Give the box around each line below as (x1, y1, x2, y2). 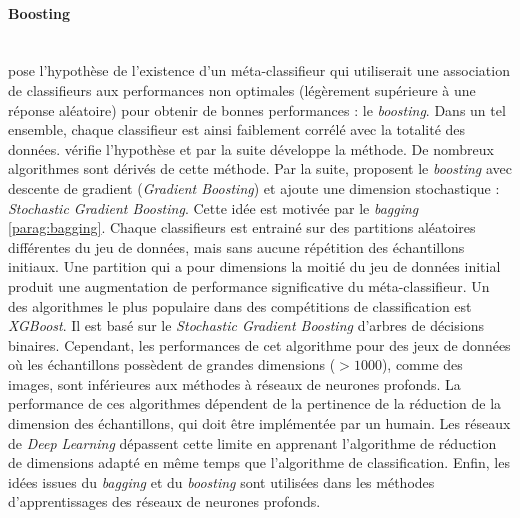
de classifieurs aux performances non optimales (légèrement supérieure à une (8, 79, 476, 100)
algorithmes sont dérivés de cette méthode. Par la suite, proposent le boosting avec (8, 158, 512, 179)
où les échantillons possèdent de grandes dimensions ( (8, 354, 336, 375)
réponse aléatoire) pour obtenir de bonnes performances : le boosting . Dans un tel (8, 99, 506, 120)
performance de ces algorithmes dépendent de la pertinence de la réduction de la (8, 393, 502, 414)
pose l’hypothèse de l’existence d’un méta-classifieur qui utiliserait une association (8, 60, 510, 81)
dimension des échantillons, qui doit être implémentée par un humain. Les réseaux (8, 413, 511, 434)
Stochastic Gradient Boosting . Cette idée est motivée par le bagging (8, 197, 419, 218)
